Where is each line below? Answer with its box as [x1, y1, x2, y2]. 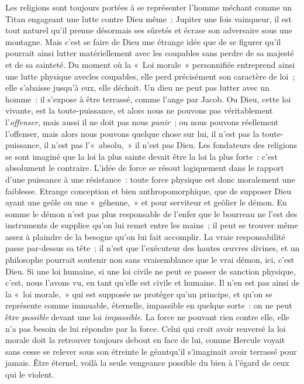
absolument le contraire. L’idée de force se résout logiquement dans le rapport [5, 162, 284, 174]
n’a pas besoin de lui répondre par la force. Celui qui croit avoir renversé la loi [5, 322, 286, 334]
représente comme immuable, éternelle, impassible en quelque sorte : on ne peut [5, 299, 292, 311]
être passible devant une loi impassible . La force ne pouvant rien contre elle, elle [5, 311, 290, 323]
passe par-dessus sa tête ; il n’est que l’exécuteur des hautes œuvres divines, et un [5, 242, 300, 254]
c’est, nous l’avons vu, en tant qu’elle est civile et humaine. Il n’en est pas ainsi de [5, 276, 300, 289]
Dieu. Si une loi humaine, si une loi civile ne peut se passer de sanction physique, [5, 265, 296, 277]
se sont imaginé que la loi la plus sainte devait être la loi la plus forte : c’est [5, 150, 278, 162]
